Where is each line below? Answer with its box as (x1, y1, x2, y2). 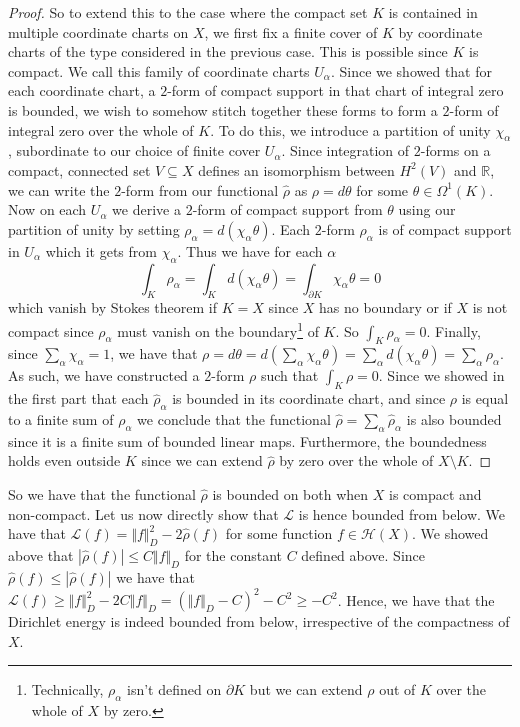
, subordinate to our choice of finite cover (8, 140, 261, 161)
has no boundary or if (319, 297, 452, 318)
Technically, (31, 679, 104, 700)
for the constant (184, 544, 282, 565)
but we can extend (249, 679, 363, 700)
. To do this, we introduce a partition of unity (210, 119, 491, 140)
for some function (225, 523, 333, 544)
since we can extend (141, 450, 263, 471)
